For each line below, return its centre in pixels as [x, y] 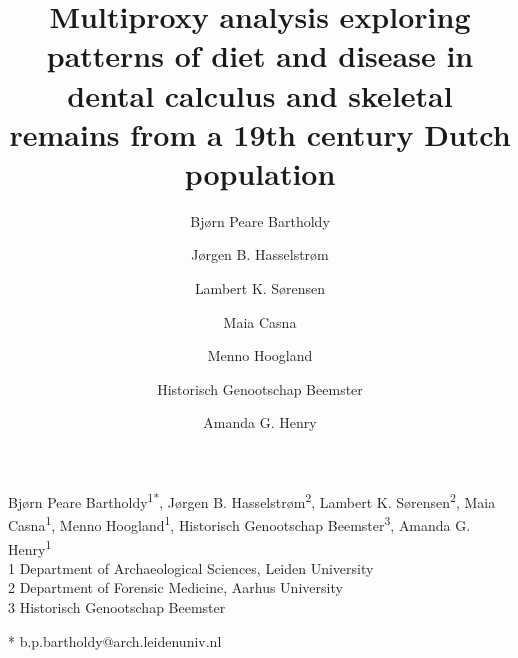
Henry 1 [30, 547]
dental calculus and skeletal [260, 94]
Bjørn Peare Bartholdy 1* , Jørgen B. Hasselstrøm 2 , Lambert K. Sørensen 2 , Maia [252, 500]
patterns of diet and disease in [260, 55]
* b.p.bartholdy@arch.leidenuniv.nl [115, 640]
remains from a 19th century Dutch [260, 133]
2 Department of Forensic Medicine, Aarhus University [175, 587]
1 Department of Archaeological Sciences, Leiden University [191, 567]
